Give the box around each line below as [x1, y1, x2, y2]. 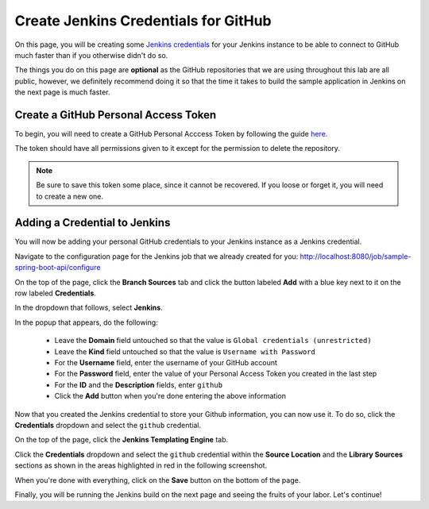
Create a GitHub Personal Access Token [14, 108, 217, 121]
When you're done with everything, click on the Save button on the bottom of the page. [14, 475, 301, 484]
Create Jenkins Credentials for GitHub [14, 12, 272, 29]
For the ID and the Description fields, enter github [54, 380, 222, 389]
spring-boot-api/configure [14, 263, 101, 272]
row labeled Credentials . [14, 288, 97, 298]
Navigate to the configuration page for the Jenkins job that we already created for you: [14, 251, 299, 261]
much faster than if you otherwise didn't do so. [14, 50, 168, 60]
